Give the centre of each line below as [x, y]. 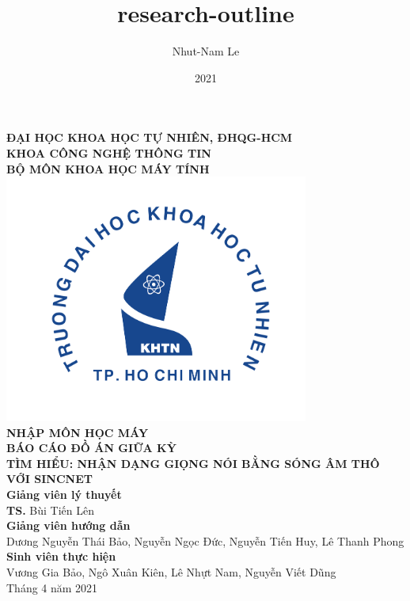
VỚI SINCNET [49, 479]
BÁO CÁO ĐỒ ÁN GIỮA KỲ [91, 448]
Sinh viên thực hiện [61, 556]
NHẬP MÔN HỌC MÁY [78, 432]
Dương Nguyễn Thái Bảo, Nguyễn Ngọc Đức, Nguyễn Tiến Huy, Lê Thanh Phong [205, 540]
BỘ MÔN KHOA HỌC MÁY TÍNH [108, 168]
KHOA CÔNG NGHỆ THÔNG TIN [109, 152]
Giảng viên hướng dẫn [68, 525]
